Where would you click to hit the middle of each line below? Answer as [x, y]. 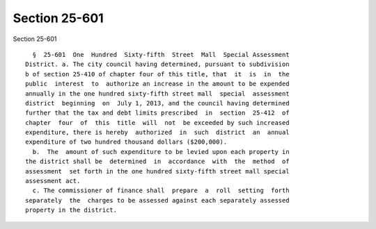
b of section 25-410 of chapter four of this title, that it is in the [157, 74]
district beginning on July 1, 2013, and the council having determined [157, 103]
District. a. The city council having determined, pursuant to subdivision [157, 65]
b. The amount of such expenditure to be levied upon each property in [161, 152]
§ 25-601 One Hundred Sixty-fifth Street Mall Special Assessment [161, 54]
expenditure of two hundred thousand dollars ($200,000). [126, 142]
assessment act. [53, 181]
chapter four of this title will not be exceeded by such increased [157, 122]
